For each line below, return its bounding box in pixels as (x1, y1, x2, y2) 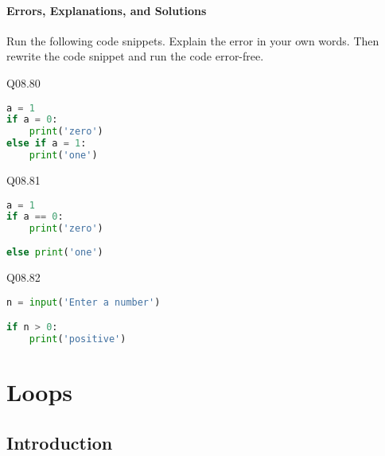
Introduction (6, 430, 113, 454)
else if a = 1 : (6, 138, 87, 150)
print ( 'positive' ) (29, 333, 126, 345)
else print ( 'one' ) (6, 247, 103, 259)
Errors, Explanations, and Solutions (6, 2, 207, 18)
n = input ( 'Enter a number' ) (6, 296, 161, 308)
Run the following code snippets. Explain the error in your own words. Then (6, 32, 379, 49)
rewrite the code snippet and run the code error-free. (6, 48, 264, 64)
